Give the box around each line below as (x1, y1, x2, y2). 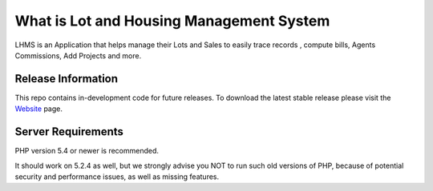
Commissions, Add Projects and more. (14, 50, 142, 60)
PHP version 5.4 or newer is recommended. (14, 146, 160, 156)
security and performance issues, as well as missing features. (14, 172, 220, 181)
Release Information (14, 72, 119, 86)
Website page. (14, 104, 63, 113)
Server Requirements (14, 125, 124, 139)
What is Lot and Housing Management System (14, 12, 330, 30)
